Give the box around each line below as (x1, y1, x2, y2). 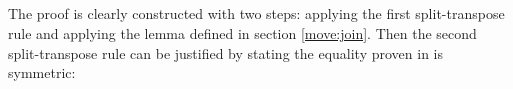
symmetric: (8, 62, 76, 83)
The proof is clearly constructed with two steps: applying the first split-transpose (8, 3, 505, 24)
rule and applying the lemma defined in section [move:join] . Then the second (8, 22, 477, 43)
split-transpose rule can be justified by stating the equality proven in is (8, 42, 443, 63)
